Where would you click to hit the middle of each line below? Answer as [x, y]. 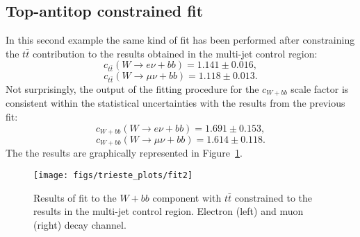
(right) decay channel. [80, 224]
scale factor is [320, 88]
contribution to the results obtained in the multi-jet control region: [175, 53]
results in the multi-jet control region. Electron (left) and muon [169, 211]
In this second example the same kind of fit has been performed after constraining [180, 40]
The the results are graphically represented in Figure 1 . [124, 153]
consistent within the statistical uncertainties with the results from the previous [175, 103]
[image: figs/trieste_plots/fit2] [113, 176]
